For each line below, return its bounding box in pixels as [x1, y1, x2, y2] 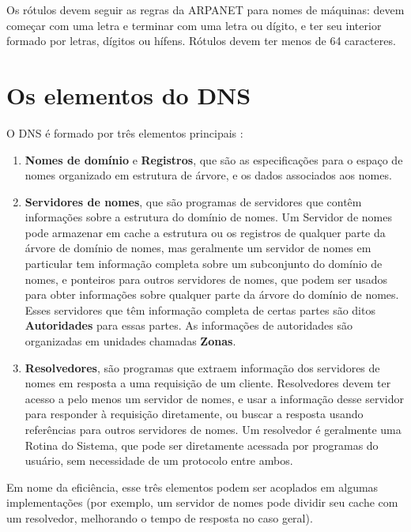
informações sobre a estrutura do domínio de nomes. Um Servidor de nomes [25, 209, 392, 225]
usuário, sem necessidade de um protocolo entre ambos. [25, 452, 293, 469]
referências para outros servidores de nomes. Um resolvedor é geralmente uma [25, 421, 402, 437]
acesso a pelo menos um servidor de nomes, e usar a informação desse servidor [25, 390, 404, 406]
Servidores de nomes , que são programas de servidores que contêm [25, 193, 362, 209]
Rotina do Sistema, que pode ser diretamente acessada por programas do [25, 436, 379, 453]
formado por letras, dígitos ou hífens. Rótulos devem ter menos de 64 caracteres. [6, 32, 396, 49]
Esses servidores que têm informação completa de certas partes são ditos [25, 301, 375, 318]
